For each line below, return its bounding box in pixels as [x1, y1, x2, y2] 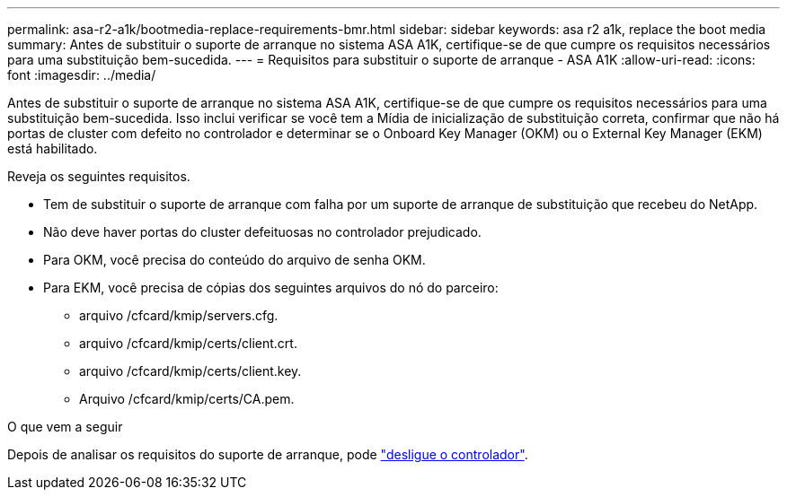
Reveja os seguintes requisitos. [7, 169, 190, 184]
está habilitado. [7, 141, 98, 156]
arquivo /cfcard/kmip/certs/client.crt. [79, 336, 297, 351]
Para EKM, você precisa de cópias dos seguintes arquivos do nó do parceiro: [43, 280, 499, 295]
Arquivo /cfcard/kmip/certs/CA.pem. [79, 391, 295, 406]
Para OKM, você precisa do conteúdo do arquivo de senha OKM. [43, 252, 426, 267]
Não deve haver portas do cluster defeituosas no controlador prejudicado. [43, 224, 482, 240]
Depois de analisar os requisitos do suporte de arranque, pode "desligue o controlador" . [7, 447, 528, 462]
